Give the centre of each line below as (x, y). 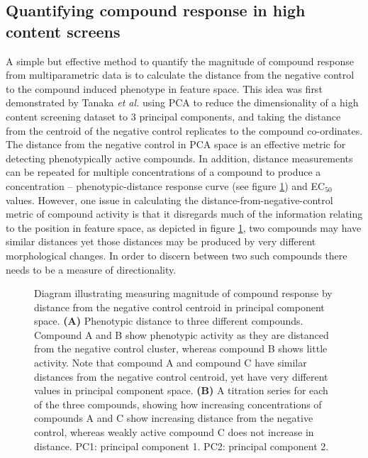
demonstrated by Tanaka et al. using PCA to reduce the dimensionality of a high (182, 102)
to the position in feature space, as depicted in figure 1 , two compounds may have (184, 227)
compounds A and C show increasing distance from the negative (174, 418)
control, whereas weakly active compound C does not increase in (174, 432)
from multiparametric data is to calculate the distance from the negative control (180, 75)
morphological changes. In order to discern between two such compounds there (177, 255)
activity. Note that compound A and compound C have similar (171, 363)
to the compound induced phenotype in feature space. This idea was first (164, 88)
